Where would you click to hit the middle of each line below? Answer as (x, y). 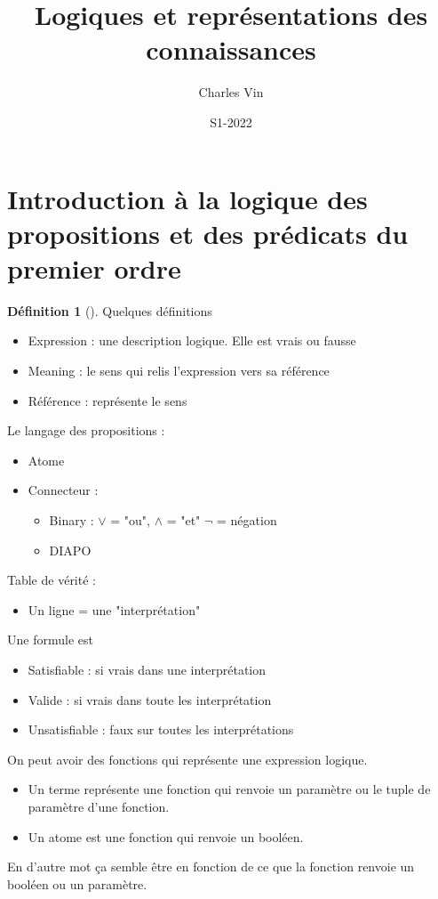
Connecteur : (63, 490)
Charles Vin (231, 92)
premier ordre (94, 267)
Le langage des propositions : (86, 430)
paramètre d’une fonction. (99, 806)
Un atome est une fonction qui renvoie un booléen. (166, 836)
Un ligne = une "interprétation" (114, 609)
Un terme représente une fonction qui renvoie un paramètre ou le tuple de (229, 789)
